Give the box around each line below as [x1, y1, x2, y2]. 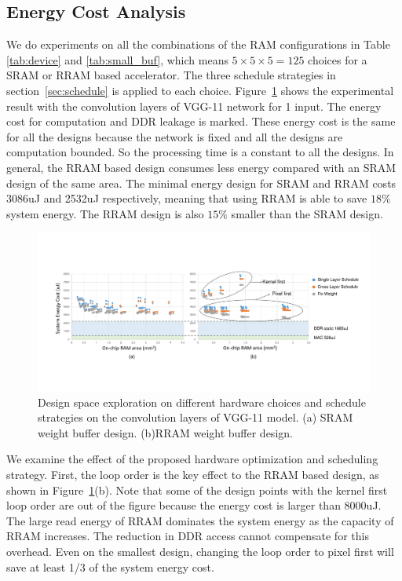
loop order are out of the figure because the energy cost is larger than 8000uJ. [6, 497, 382, 513]
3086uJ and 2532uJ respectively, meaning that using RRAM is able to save [6, 190, 367, 206]
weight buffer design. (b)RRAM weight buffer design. [38, 424, 293, 440]
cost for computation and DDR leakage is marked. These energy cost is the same [6, 113, 396, 130]
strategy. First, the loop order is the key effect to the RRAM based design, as [6, 466, 379, 482]
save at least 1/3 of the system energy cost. [6, 558, 214, 575]
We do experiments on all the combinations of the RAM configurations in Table [6, 36, 390, 53]
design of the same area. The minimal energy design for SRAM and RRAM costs [6, 174, 397, 191]
